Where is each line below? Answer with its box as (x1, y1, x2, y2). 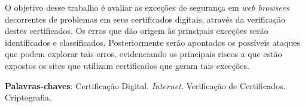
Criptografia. (5, 91, 51, 103)
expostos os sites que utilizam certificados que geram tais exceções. (5, 59, 249, 71)
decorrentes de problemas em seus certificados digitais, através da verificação (5, 12, 285, 25)
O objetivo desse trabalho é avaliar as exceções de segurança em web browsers (5, 1, 289, 13)
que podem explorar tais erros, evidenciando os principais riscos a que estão (5, 48, 282, 60)
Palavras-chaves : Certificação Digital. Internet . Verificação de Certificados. (5, 79, 286, 92)
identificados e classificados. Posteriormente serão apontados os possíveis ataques (5, 36, 300, 48)
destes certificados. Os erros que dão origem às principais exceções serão (5, 24, 269, 37)
